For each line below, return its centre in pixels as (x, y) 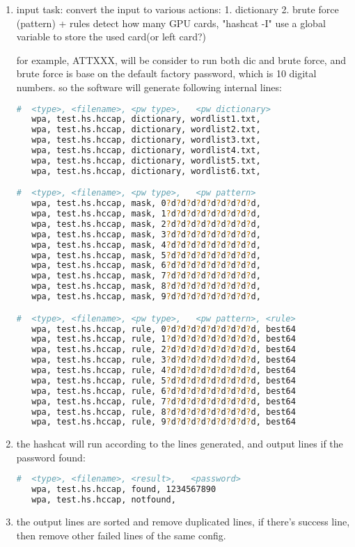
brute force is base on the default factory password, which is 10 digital (166, 73)
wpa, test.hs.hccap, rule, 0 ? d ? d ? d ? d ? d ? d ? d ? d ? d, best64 (164, 329)
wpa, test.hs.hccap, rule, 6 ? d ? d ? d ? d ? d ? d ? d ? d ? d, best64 (164, 391)
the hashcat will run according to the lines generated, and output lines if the (180, 444)
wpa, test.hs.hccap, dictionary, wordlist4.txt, (146, 151)
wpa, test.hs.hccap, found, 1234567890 (124, 490)
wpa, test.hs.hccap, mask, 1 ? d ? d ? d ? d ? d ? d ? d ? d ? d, (146, 214)
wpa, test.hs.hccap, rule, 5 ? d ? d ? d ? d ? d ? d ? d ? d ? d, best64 (164, 380)
